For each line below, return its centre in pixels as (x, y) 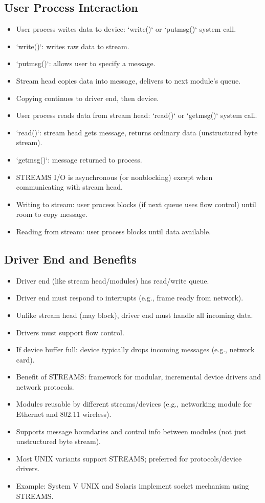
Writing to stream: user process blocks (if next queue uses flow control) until (136, 204)
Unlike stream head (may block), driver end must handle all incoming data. (135, 315)
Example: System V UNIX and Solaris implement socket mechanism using (132, 486)
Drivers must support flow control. (70, 332)
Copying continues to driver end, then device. (87, 98)
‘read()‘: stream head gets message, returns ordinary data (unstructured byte (137, 132)
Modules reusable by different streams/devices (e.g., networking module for (134, 404)
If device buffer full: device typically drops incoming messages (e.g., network (135, 349)
